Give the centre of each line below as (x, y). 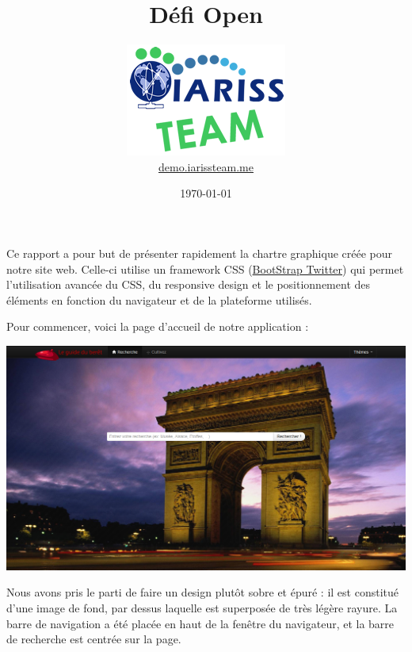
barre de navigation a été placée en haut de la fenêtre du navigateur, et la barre (200, 623)
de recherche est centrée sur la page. (94, 639)
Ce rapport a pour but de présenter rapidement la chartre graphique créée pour (200, 253)
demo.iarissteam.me (206, 166)
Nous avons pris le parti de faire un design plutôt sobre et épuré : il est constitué (202, 592)
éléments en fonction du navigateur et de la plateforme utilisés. (159, 299)
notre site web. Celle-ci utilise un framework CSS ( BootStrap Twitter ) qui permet (205, 268)
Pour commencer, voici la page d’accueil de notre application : (158, 326)
